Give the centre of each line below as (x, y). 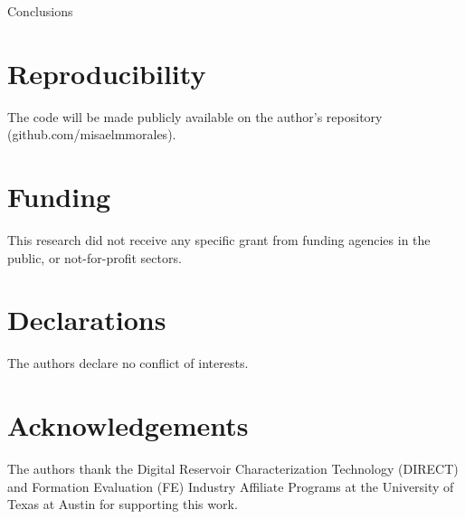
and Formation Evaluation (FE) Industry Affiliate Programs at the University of (231, 486)
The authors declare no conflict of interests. (128, 363)
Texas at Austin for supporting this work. (123, 504)
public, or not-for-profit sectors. (95, 257)
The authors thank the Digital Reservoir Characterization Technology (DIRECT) (233, 469)
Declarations (87, 320)
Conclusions (40, 11)
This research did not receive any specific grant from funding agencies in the (219, 240)
